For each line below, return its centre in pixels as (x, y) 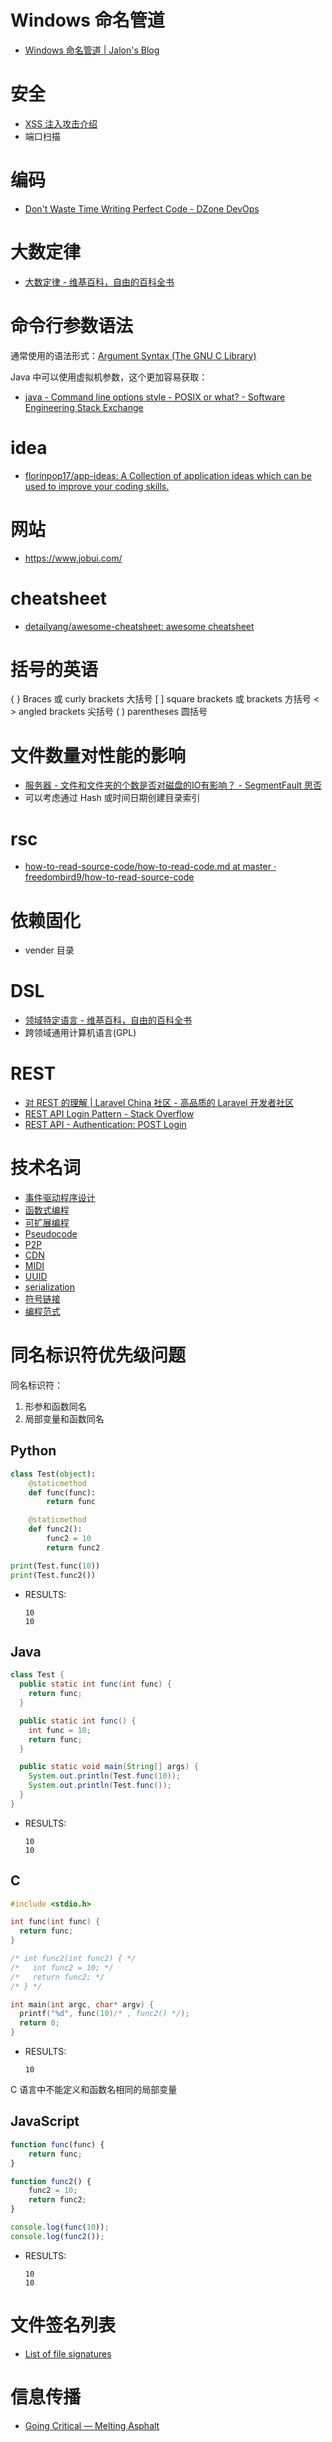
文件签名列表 (63, 2325)
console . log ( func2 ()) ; (57, 2236)
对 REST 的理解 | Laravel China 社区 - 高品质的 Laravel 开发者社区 (159, 1103)
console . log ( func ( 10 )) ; (60, 2227)
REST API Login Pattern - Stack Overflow (109, 1114)
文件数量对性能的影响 (98, 755)
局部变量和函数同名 (64, 1419)
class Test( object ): (53, 1474)
